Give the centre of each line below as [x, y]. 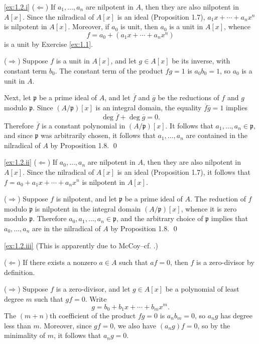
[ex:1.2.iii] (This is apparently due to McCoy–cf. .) [81, 245]
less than [18, 325]
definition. [20, 272]
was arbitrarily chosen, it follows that [98, 135]
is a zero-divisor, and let [93, 289]
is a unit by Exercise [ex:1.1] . [48, 44]
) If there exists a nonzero [57, 262]
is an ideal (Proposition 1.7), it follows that [184, 171]
